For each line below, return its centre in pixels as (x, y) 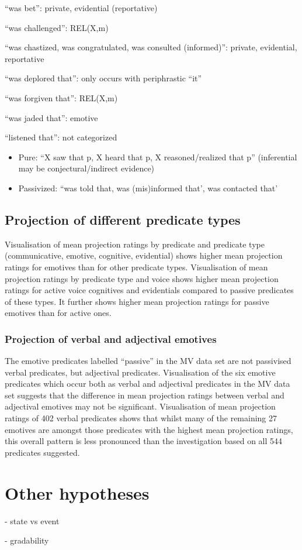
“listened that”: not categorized (61, 137)
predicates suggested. (42, 452)
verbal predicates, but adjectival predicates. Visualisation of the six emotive (140, 372)
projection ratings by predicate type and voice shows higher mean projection (142, 278)
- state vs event (32, 520)
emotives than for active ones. (58, 313)
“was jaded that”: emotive (51, 117)
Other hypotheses (77, 492)
